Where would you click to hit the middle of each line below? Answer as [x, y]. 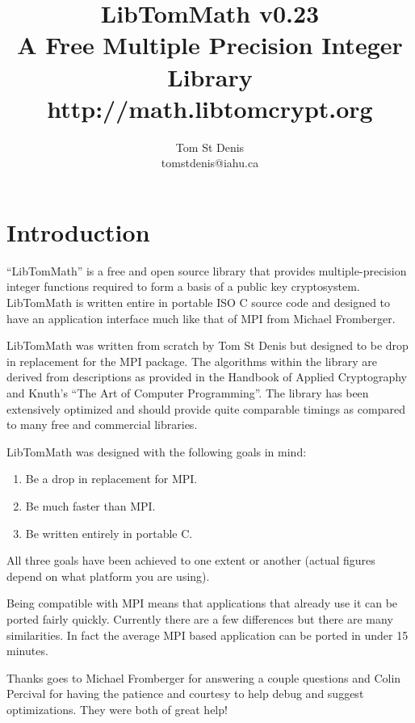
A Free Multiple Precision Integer [210, 45]
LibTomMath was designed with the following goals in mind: [157, 451]
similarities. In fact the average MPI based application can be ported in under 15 [207, 635]
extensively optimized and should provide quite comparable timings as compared [206, 408]
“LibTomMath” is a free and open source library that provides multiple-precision [207, 270]
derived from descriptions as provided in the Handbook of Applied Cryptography [207, 377]
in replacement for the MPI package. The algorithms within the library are [192, 361]
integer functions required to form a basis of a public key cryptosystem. [183, 286]
